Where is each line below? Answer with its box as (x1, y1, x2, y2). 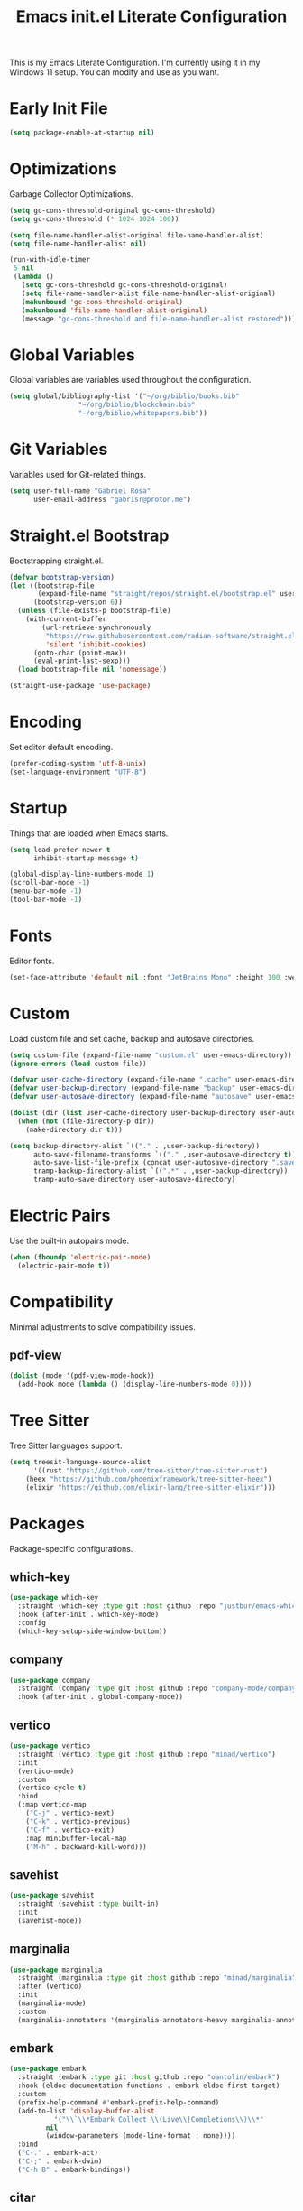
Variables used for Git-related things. (9, 469, 147, 479)
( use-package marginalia (9, 1965, 103, 1974)
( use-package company (9, 1676, 91, 1685)
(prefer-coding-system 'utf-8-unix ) (9, 758, 147, 768)
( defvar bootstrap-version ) (9, 572, 115, 581)
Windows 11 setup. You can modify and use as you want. (9, 67, 220, 78)
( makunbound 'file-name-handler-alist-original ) (21, 305, 207, 315)
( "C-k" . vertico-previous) (25, 1816, 131, 1825)
